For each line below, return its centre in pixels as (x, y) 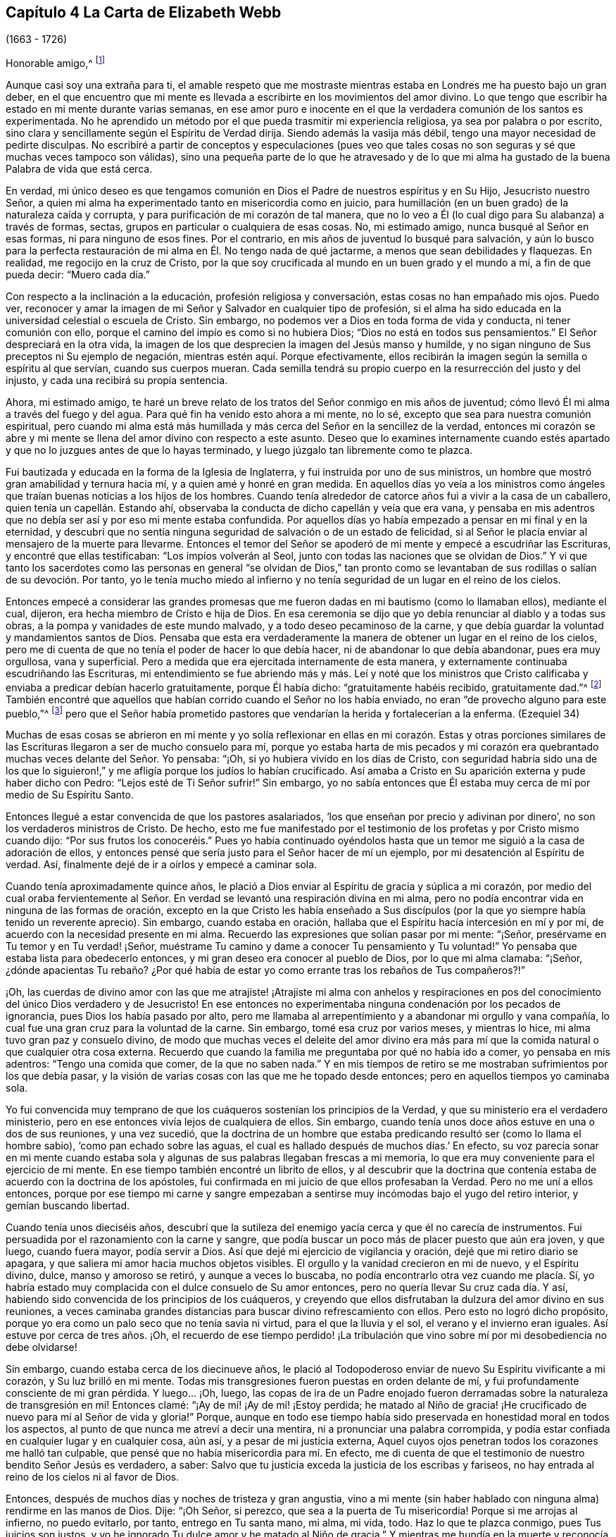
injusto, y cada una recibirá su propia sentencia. (117, 381)
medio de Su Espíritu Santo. (70, 795)
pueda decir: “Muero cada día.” (78, 275)
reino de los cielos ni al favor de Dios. (93, 1477)
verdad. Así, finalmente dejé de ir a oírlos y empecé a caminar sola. (162, 865)
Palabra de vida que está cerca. (79, 169)
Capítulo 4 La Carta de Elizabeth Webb (144, 12)
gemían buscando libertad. (68, 1206)
